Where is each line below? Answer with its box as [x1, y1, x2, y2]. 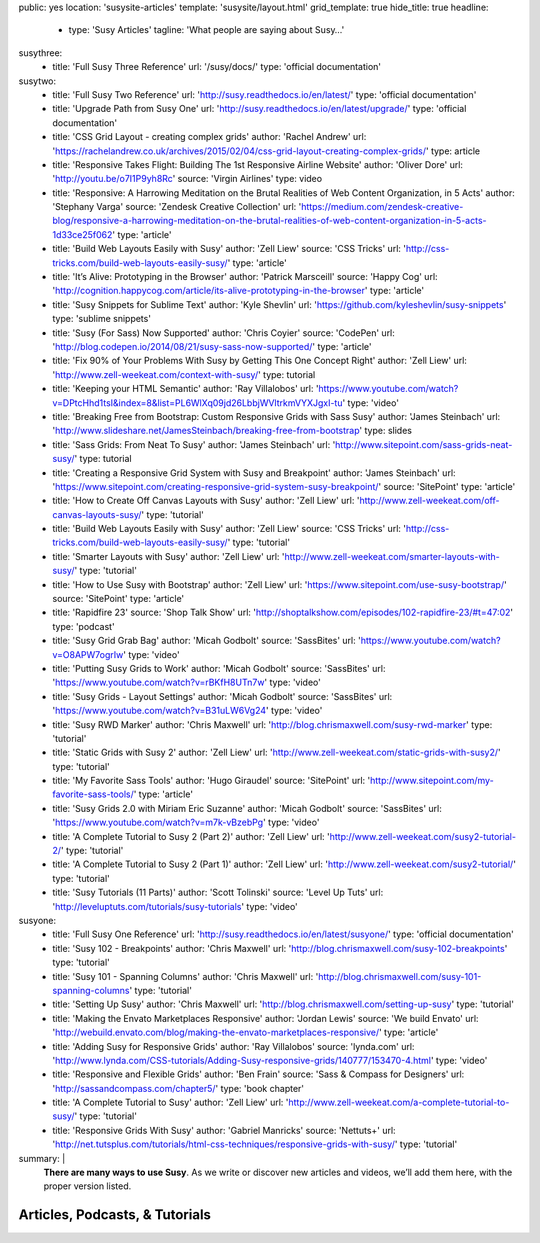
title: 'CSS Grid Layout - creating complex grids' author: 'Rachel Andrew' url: [52, 131, 367, 143]
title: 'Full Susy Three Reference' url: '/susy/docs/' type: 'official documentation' [52, 61, 382, 73]
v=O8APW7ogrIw [52, 648, 124, 660]
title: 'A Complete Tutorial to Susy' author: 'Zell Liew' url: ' [52, 1096, 289, 1109]
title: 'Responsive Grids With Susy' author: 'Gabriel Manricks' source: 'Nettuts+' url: [52, 1124, 396, 1136]
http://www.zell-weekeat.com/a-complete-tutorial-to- [288, 1096, 510, 1109]
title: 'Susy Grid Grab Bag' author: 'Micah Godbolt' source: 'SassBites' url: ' [52, 635, 362, 647]
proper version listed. [43, 1180, 132, 1192]
